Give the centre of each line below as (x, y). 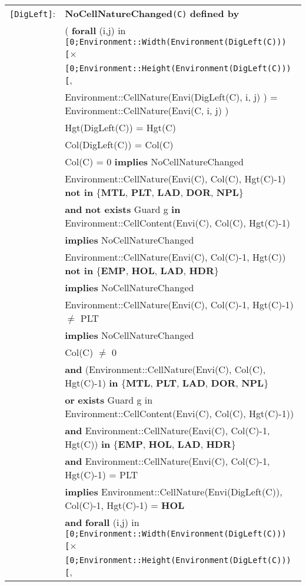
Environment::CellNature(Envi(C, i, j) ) (147, 110)
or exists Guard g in (109, 400)
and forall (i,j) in (102, 522)
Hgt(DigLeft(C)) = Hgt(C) (121, 127)
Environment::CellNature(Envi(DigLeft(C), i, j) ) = (171, 97)
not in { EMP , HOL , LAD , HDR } (142, 270)
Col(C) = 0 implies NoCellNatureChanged (154, 162)
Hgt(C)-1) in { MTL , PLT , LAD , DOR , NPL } (167, 383)
